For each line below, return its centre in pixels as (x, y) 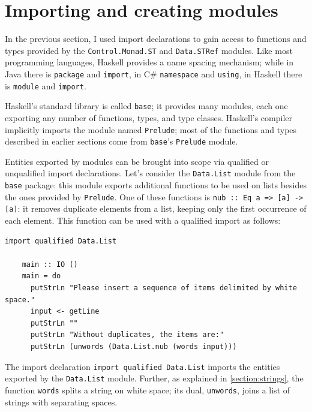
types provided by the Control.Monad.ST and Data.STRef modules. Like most (149, 50)
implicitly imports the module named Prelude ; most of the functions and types (151, 129)
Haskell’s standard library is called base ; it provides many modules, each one (146, 106)
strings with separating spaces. (61, 402)
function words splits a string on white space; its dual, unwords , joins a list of (148, 390)
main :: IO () (50, 264)
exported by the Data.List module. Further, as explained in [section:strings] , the (154, 378)
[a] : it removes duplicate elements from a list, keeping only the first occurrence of (156, 208)
